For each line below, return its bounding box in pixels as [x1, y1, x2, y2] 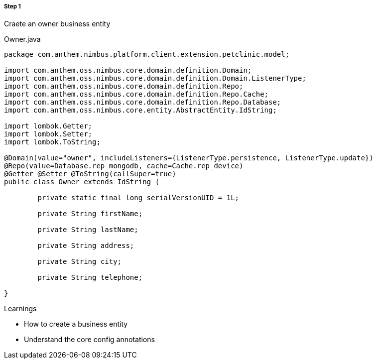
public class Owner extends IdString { [4, 178, 159, 186]
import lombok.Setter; [4, 130, 93, 138]
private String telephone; [37, 273, 143, 282]
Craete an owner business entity [4, 19, 111, 28]
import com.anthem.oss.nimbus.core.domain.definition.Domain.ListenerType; [4, 74, 306, 83]
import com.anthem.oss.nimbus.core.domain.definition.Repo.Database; [4, 98, 281, 107]
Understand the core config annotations [24, 335, 155, 344]
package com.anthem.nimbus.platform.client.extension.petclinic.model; [4, 50, 290, 59]
